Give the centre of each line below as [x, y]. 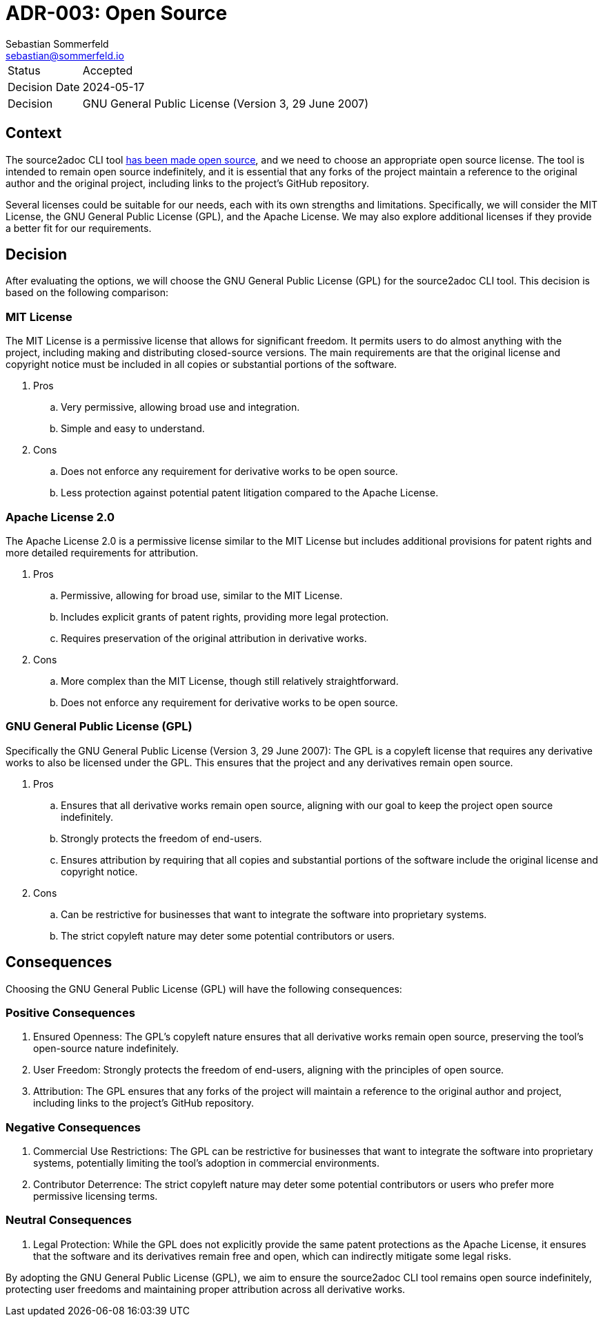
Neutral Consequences [69, 1220]
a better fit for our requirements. [79, 228]
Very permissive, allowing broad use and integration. [180, 407]
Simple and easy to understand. [133, 429]
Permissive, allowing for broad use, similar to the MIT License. [202, 595]
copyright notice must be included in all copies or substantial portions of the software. [201, 364]
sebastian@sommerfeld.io [65, 55]
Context [34, 133]
